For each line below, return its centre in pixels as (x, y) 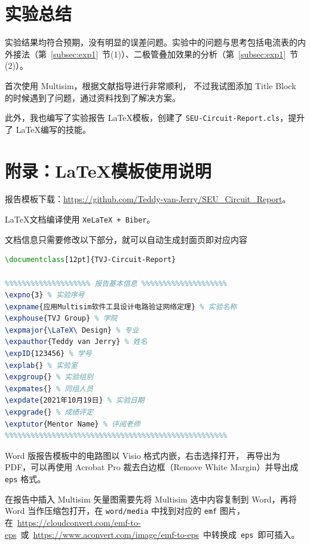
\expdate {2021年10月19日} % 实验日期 (75, 401)
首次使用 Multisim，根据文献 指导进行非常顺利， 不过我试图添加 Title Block (151, 85)
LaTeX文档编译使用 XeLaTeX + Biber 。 (80, 219)
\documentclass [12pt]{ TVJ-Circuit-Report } (90, 260)
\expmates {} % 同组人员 (49, 389)
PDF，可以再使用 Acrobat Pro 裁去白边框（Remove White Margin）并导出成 (152, 467)
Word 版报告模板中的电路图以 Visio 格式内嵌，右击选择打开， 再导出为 (142, 455)
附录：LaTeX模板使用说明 (108, 170)
